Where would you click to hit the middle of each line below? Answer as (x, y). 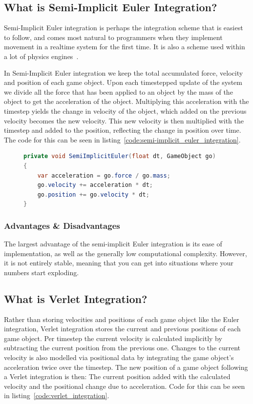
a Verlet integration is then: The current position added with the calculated (117, 376)
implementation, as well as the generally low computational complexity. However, (126, 253)
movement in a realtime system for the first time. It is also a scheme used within (125, 47)
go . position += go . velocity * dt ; (93, 194)
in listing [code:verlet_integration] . (57, 395)
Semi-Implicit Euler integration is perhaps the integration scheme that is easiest (124, 28)
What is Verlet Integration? (76, 298)
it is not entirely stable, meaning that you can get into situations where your (119, 263)
